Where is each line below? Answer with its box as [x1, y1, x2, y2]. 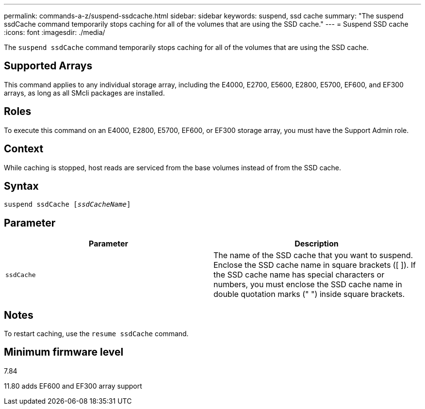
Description [294, 239, 339, 249]
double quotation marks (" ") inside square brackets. [213, 289, 405, 299]
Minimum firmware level [4, 346, 124, 359]
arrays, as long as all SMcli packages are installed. [4, 88, 165, 97]
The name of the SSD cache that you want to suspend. [213, 250, 413, 261]
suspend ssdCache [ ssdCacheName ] [4, 200, 131, 209]
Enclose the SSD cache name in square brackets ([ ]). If [213, 260, 416, 270]
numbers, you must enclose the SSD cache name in [213, 279, 402, 290]
